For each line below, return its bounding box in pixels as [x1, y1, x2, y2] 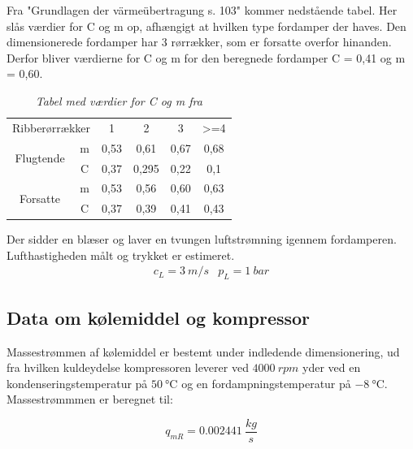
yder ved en [302, 359, 361, 376]
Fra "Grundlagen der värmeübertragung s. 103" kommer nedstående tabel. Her [7, 2, 398, 18]
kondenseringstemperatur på [7, 374, 148, 391]
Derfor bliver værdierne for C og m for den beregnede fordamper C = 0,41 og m [7, 49, 406, 66]
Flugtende [15, 149, 65, 166]
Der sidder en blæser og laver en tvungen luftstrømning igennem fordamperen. [7, 231, 397, 248]
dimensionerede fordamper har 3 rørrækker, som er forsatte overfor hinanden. [7, 33, 392, 50]
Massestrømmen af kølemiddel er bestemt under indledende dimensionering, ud [7, 343, 400, 360]
